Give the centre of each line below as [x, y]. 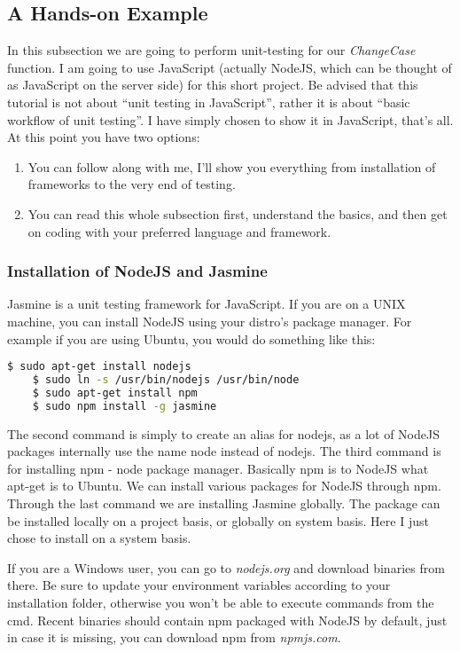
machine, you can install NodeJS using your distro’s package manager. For [210, 321]
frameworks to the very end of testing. [132, 184]
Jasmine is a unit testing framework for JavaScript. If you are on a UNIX [207, 304]
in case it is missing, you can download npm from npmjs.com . [174, 637]
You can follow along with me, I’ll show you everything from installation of [232, 166]
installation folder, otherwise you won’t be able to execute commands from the [221, 602]
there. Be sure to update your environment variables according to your [199, 585]
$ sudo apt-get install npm [115, 393]
